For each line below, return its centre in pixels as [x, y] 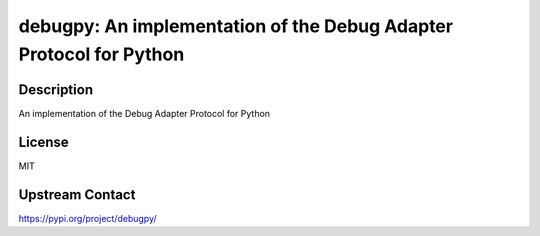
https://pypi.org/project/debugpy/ [87, 218]
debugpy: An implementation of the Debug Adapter [236, 26]
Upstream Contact [77, 194]
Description [56, 89]
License [43, 141]
